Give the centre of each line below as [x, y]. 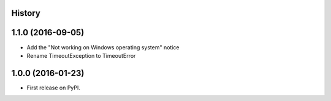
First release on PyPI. [54, 88]
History [26, 13]
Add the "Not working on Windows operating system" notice [103, 47]
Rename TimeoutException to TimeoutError [81, 55]
